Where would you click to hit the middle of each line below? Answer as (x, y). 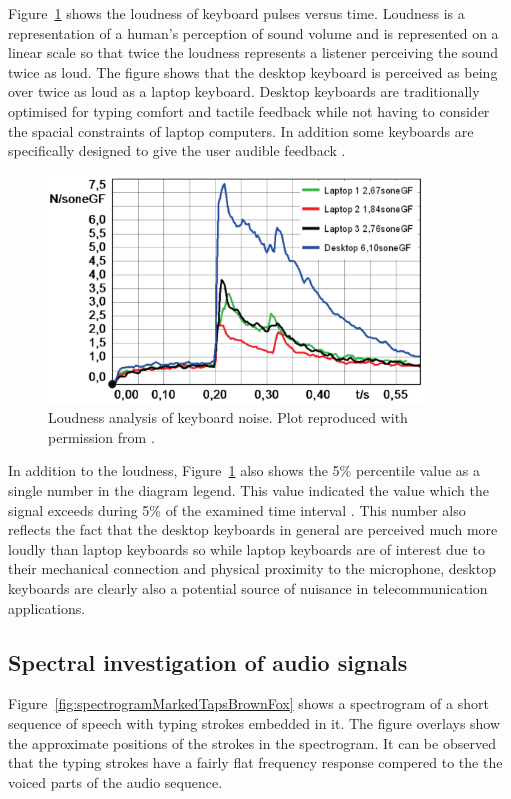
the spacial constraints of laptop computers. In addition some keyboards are (241, 130)
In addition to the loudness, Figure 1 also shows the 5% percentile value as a (244, 470)
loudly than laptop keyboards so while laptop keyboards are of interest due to (246, 548)
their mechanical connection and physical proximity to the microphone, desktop (252, 568)
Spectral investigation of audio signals (208, 661)
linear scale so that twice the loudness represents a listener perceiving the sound (253, 52)
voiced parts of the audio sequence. (115, 781)
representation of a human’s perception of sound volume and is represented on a (253, 32)
